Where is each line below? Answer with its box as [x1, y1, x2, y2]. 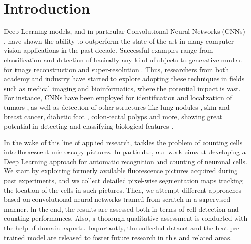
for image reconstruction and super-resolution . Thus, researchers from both [4, 64, 229, 74]
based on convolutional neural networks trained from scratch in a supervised [4, 194, 231, 204]
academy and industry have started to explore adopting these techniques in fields [4, 74, 245, 84]
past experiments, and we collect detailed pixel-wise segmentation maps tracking [4, 175, 243, 185]
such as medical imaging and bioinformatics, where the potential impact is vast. [4, 83, 241, 93]
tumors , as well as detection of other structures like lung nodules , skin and [4, 102, 230, 112]
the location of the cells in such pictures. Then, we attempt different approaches [4, 184, 241, 195]
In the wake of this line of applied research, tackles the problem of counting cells [4, 137, 243, 147]
